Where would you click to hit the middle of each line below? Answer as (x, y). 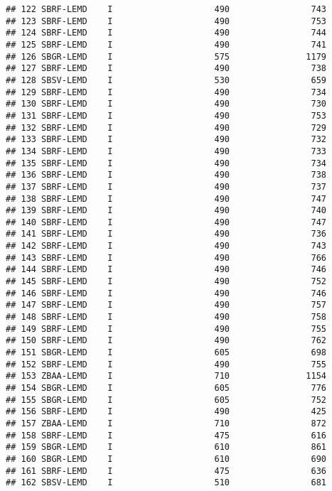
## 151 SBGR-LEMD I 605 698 (166, 353)
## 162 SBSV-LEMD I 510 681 (166, 483)
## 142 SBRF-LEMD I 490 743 (166, 246)
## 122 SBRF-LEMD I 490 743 (166, 9)
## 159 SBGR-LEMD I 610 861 (166, 447)
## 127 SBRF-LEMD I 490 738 (166, 69)
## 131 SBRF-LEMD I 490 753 (166, 115)
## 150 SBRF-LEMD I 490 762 (166, 341)
